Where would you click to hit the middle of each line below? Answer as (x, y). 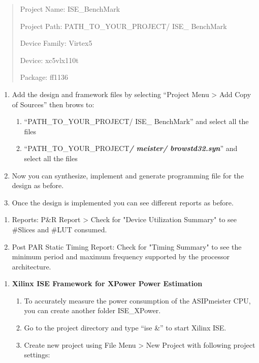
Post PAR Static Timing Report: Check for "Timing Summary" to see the (127, 246)
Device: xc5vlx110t (49, 60)
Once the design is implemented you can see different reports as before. (123, 202)
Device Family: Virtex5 (56, 43)
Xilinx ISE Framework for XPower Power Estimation (107, 283)
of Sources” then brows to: (53, 104)
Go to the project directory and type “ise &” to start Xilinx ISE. (125, 328)
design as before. (38, 185)
